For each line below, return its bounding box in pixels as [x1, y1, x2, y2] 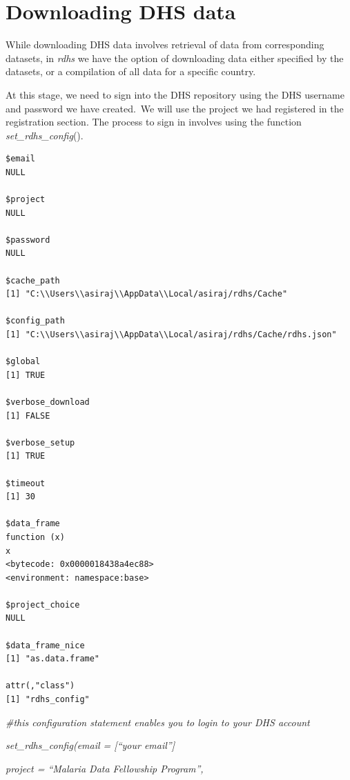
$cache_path [6, 275, 60, 286]
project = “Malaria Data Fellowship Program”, [6, 761, 204, 775]
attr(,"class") [6, 681, 75, 691]
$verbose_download [6, 397, 90, 407]
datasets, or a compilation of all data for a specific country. [6, 64, 256, 79]
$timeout [6, 478, 46, 488]
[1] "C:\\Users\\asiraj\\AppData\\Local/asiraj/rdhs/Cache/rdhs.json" [6, 330, 337, 339]
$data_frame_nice [6, 640, 85, 650]
